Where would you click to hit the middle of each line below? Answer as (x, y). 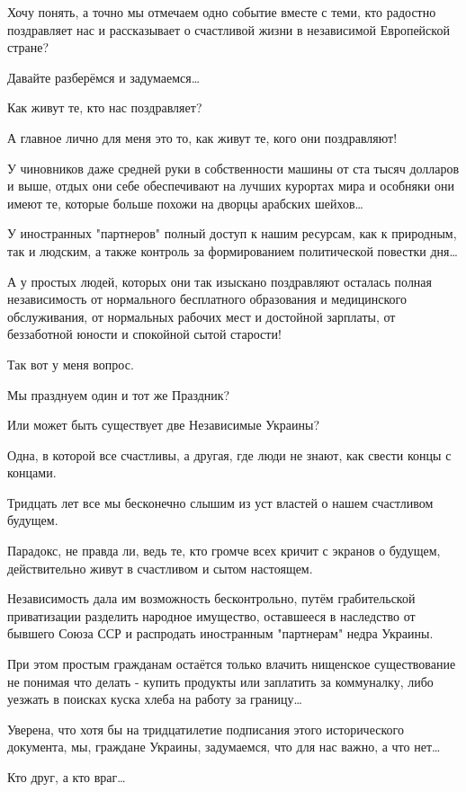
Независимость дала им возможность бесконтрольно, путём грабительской (211, 598)
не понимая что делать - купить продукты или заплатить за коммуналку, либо (220, 681)
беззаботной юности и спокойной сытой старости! (144, 334)
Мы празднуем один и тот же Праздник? (119, 394)
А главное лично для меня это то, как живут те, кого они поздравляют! (202, 137)
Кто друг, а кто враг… (67, 777)
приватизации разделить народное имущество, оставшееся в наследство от (211, 615)
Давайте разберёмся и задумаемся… (104, 77)
